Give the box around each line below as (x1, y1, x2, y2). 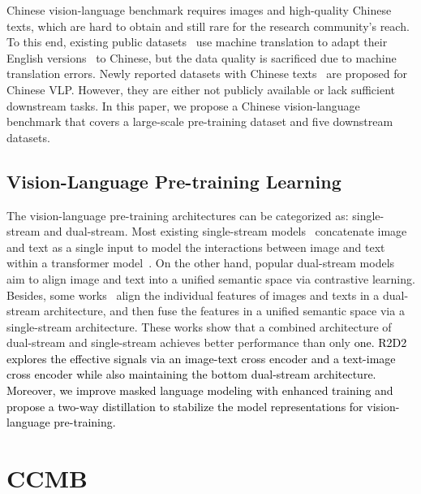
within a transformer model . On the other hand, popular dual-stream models (6, 254, 395, 271)
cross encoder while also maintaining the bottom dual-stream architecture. (6, 366, 376, 383)
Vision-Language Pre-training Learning (6, 168, 342, 193)
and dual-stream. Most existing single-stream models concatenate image (43, 223, 407, 240)
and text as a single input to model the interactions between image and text (6, 238, 385, 255)
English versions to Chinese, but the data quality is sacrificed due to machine (6, 49, 397, 66)
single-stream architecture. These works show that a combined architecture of (6, 318, 392, 335)
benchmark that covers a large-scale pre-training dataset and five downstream (6, 113, 393, 130)
